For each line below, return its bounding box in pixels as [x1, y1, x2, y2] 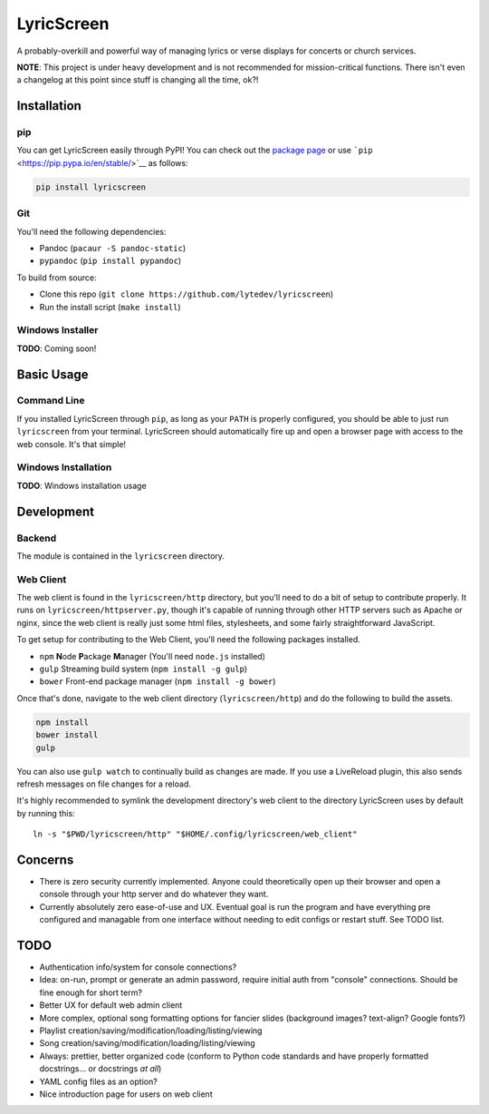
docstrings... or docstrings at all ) [39, 1063, 162, 1074]
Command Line [16, 395, 85, 407]
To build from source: [16, 272, 97, 283]
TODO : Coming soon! [16, 343, 97, 354]
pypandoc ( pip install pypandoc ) [39, 255, 182, 267]
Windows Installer [16, 324, 99, 337]
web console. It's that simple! [16, 438, 127, 449]
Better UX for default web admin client [39, 1000, 183, 1011]
